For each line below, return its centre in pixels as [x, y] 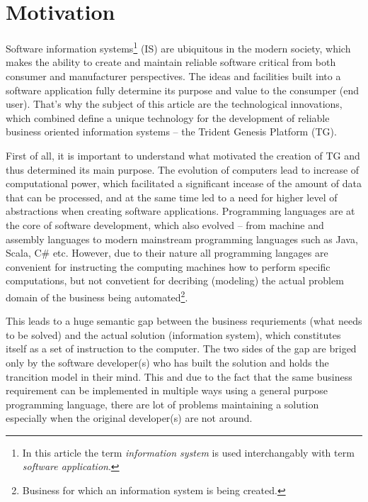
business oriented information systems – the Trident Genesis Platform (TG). [171, 132]
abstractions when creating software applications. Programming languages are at [180, 211]
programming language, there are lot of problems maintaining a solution [162, 404]
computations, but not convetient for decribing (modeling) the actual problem [175, 280]
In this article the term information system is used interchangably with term [188, 452]
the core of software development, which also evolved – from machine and [165, 224]
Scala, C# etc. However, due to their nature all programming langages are [167, 253]
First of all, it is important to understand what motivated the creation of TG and [183, 155]
